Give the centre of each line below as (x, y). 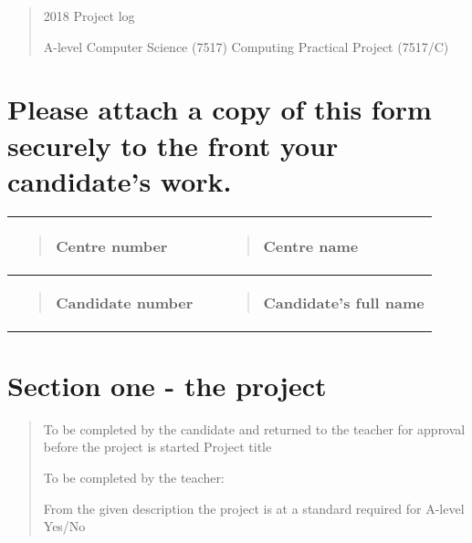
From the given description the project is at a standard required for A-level (254, 508)
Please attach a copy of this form (220, 109)
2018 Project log (89, 16)
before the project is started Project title (157, 447)
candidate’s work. (120, 180)
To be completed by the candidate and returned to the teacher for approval (254, 428)
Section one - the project (167, 385)
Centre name (311, 245)
